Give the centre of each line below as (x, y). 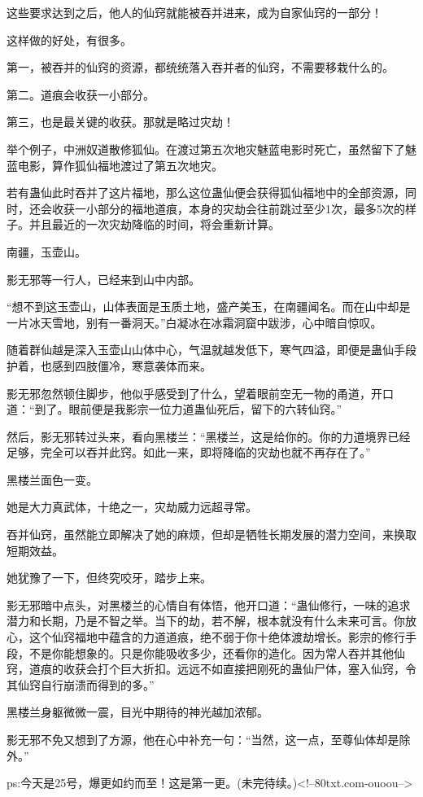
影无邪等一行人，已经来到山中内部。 (103, 279)
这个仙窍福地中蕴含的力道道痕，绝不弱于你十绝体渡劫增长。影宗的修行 (217, 637)
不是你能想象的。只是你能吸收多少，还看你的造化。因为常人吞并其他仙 (217, 652)
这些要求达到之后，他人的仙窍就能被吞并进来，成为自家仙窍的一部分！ (194, 12)
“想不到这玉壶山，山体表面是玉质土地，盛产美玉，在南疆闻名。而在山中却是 (209, 307)
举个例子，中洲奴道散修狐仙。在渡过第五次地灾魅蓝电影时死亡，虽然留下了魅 (211, 149)
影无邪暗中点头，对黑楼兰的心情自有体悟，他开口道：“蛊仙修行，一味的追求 (209, 604)
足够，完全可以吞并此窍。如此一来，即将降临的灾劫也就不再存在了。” (189, 452)
